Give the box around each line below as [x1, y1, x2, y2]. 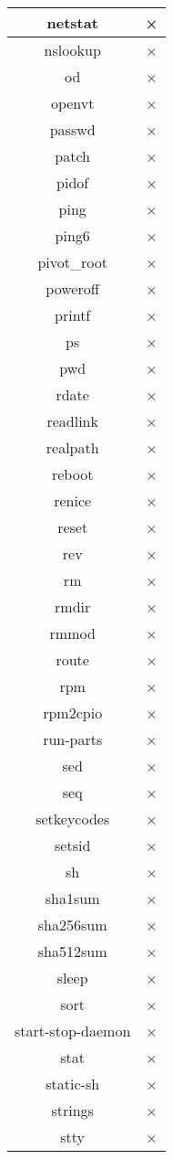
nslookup [44, 39, 101, 60]
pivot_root [37, 251, 107, 272]
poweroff [46, 278, 100, 299]
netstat [46, 12, 98, 33]
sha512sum [37, 941, 107, 962]
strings [51, 1100, 94, 1121]
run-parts [43, 728, 103, 750]
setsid [55, 835, 91, 856]
